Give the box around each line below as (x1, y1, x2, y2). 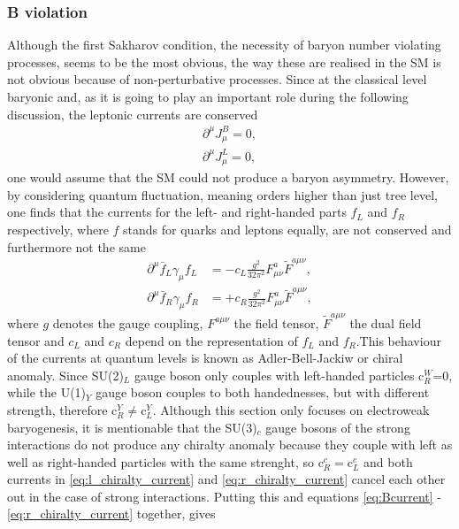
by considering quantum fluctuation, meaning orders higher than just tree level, (7, 185, 438, 203)
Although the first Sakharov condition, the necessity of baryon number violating (7, 35, 441, 54)
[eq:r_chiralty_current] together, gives (7, 504, 216, 523)
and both (363, 452, 413, 471)
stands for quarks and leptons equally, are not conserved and (123, 219, 452, 238)
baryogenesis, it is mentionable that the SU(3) (7, 418, 257, 436)
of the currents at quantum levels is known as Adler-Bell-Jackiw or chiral (7, 349, 403, 367)
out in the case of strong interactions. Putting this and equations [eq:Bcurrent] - (7, 487, 441, 505)
